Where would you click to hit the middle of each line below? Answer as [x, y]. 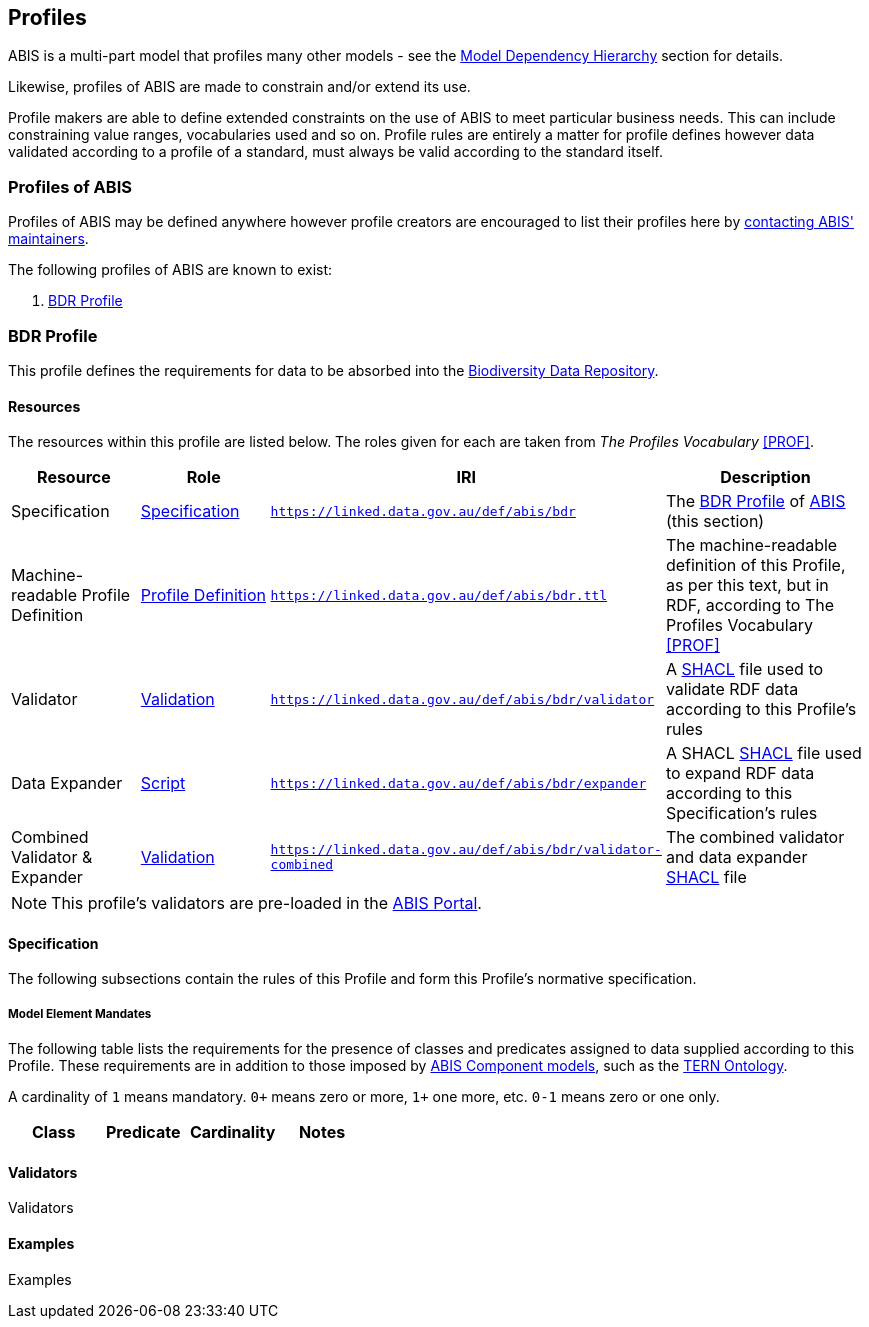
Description [765, 477]
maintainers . [48, 239]
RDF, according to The [750, 605]
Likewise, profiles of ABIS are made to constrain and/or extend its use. [239, 87]
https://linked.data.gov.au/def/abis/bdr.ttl [439, 595]
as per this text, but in [747, 585]
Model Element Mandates [80, 1013]
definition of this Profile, [755, 565]
